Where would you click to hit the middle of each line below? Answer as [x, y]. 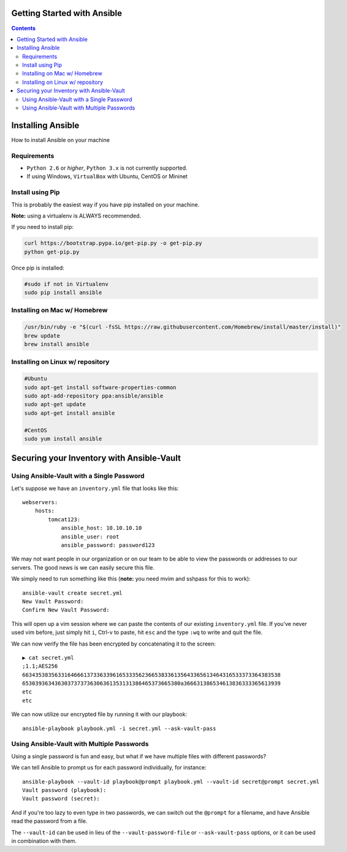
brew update [42, 336]
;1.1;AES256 [40, 666]
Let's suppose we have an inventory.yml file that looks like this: [95, 488]
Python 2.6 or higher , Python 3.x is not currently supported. [107, 168]
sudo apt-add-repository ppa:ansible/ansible [94, 396]
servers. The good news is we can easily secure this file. [83, 567]
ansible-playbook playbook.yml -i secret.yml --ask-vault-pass [119, 728]
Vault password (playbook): [64, 790]
